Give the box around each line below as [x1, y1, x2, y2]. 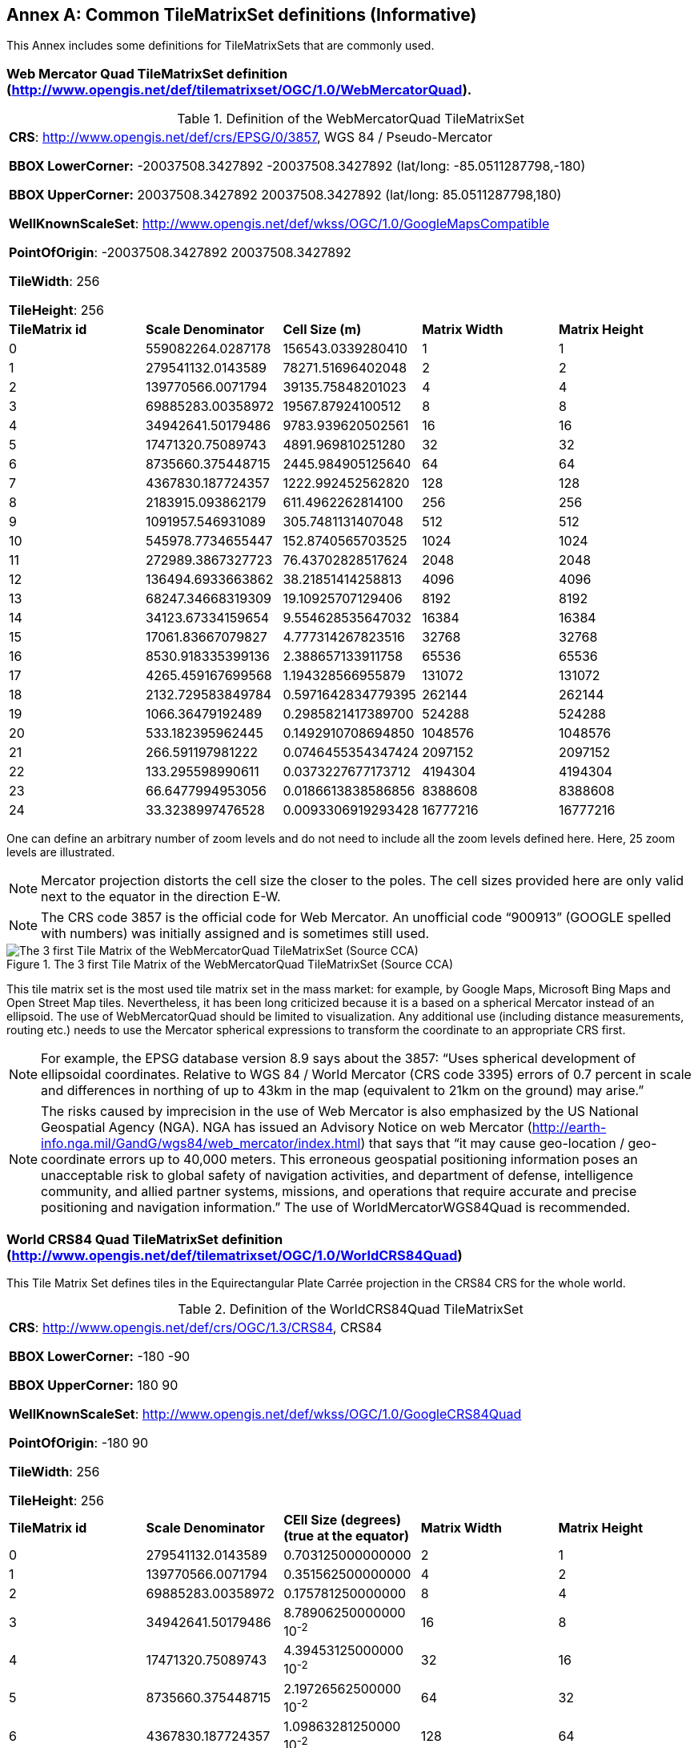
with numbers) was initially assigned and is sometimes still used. [41, 925, 430, 942]
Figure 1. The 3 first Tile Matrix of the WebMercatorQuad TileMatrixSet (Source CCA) [6, 957, 454, 972]
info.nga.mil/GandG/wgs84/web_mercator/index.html [41, 1135, 361, 1152]
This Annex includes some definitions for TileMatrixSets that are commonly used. [6, 38, 435, 53]
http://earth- [532, 1119, 607, 1136]
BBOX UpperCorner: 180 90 [9, 1376, 179, 1393]
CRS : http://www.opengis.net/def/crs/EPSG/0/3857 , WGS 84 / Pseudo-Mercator [9, 129, 493, 146]
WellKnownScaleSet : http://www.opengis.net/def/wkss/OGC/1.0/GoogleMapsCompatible [9, 215, 550, 232]
